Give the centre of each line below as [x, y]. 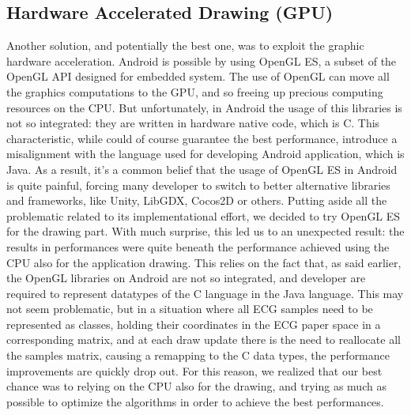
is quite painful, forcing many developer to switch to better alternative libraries [198, 185]
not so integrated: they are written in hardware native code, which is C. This [193, 123]
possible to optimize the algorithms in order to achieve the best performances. [195, 401]
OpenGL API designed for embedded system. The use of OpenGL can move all [198, 76]
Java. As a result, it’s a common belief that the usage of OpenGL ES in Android [202, 169]
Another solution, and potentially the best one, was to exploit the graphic [185, 45]
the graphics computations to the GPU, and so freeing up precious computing [195, 91]
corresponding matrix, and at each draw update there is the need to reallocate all [204, 340]
